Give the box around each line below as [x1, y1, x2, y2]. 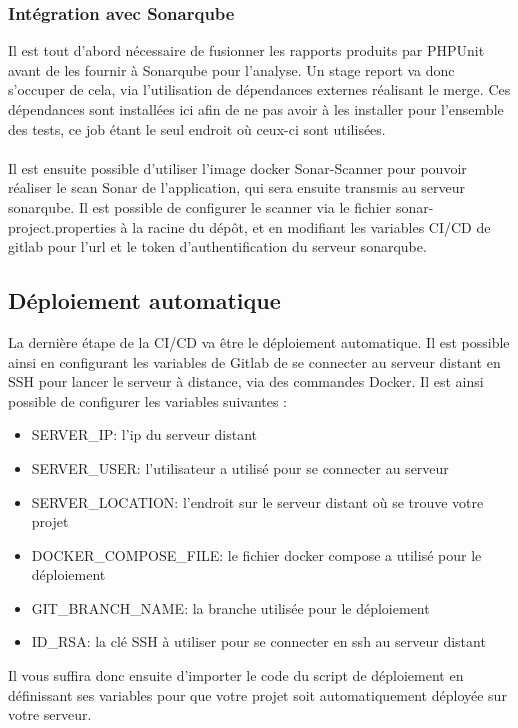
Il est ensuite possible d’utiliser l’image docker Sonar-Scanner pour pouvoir [8, 157, 467, 178]
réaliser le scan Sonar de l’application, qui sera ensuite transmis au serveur [8, 177, 465, 198]
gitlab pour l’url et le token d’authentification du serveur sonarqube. [8, 236, 427, 257]
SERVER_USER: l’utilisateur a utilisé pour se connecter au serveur [31, 457, 449, 478]
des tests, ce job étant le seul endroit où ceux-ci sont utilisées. [8, 118, 386, 139]
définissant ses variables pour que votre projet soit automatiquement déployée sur [8, 684, 507, 705]
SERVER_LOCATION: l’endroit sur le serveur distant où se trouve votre [31, 491, 484, 512]
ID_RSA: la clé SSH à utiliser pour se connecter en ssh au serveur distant [31, 631, 486, 652]
